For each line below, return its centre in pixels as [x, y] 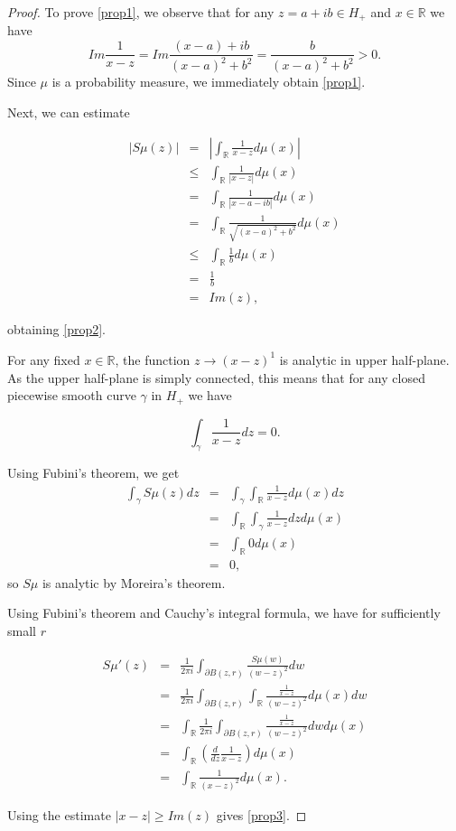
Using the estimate [59, 814]
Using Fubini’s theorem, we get [93, 473]
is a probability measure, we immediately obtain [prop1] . [209, 82]
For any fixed [44, 359]
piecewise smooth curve [72, 395]
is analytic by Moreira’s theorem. [134, 582]
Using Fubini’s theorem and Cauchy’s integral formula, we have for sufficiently [224, 613]
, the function [153, 359]
